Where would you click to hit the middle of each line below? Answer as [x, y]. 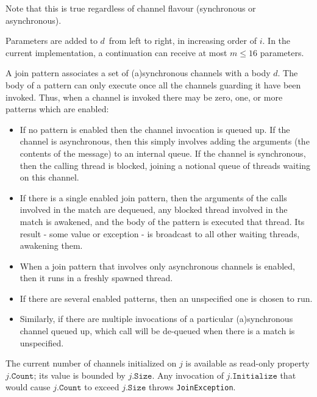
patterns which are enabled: [57, 109]
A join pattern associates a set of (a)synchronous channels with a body [138, 73]
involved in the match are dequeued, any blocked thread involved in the [154, 209]
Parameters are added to [52, 41]
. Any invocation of [188, 375]
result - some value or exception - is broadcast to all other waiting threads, [160, 233]
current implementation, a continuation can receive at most [116, 52]
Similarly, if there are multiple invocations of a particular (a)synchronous [156, 319]
